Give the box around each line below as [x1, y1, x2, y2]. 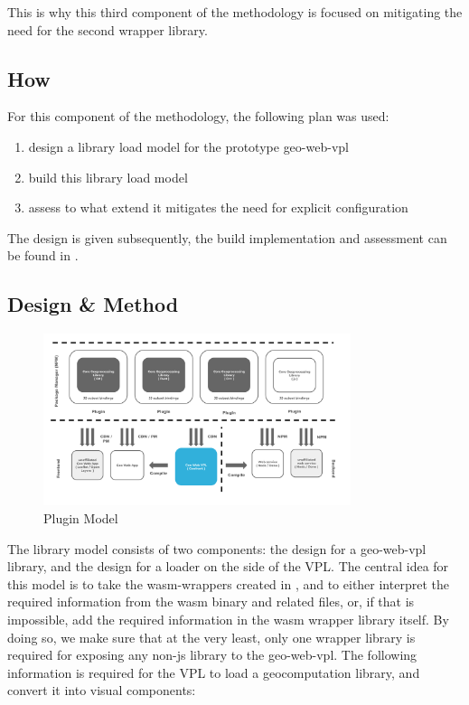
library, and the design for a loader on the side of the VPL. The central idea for [7, 557, 449, 576]
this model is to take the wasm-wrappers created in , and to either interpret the [7, 574, 449, 593]
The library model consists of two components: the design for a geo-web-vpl [7, 539, 427, 558]
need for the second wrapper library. [7, 20, 208, 39]
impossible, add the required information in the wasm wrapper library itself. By [7, 609, 449, 628]
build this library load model [28, 167, 188, 186]
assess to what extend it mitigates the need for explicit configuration [28, 198, 408, 217]
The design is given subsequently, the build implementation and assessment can [7, 228, 447, 247]
